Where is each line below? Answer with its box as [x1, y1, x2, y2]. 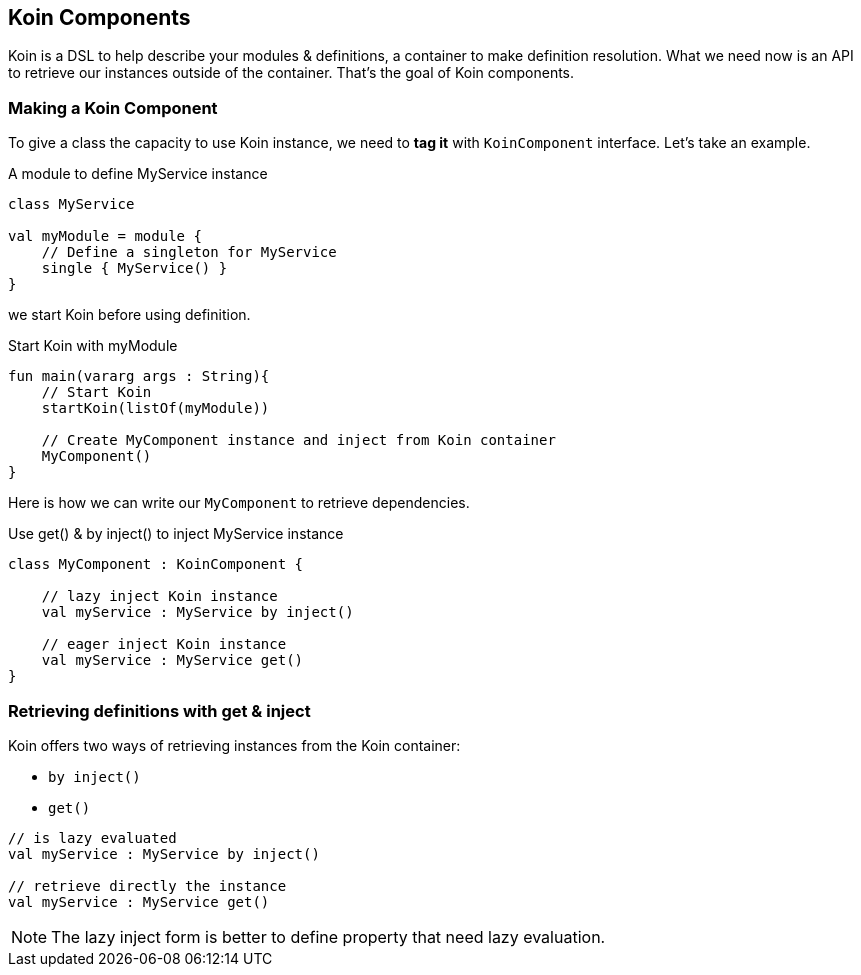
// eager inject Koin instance [41, 636, 287, 653]
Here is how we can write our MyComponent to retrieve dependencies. [8, 494, 470, 512]
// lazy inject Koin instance [41, 588, 278, 605]
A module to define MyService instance [8, 165, 268, 183]
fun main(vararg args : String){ [8, 368, 270, 385]
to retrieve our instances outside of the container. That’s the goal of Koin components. [8, 64, 575, 82]
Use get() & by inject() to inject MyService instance [8, 525, 344, 543]
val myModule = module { [8, 228, 202, 245]
